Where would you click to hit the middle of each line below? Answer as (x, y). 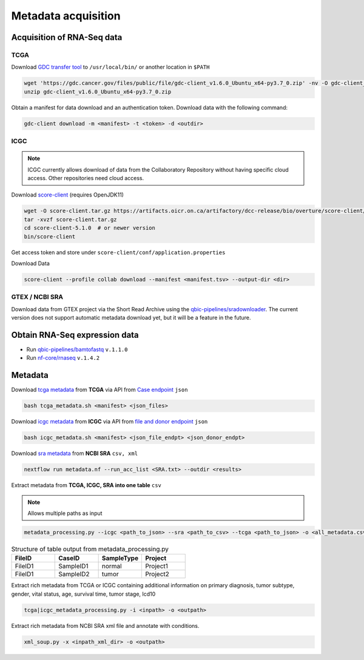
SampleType (120, 558)
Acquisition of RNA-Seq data (67, 37)
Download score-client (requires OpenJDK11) (68, 195)
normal (112, 566)
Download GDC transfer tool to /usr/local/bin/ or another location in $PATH (110, 67)
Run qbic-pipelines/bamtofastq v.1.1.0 (77, 349)
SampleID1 (73, 566)
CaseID (69, 558)
